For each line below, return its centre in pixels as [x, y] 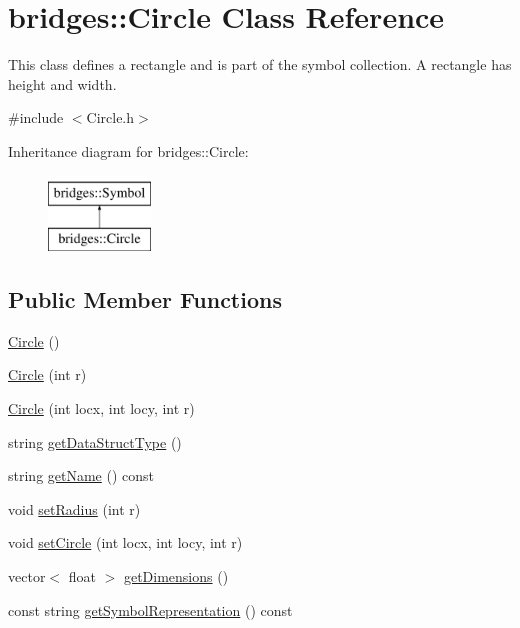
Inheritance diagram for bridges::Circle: [128, 150]
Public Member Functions [145, 299]
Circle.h [110, 117]
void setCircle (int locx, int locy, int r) [125, 542]
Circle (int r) [47, 374]
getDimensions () [176, 576]
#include [36, 117]
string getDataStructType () [95, 441]
